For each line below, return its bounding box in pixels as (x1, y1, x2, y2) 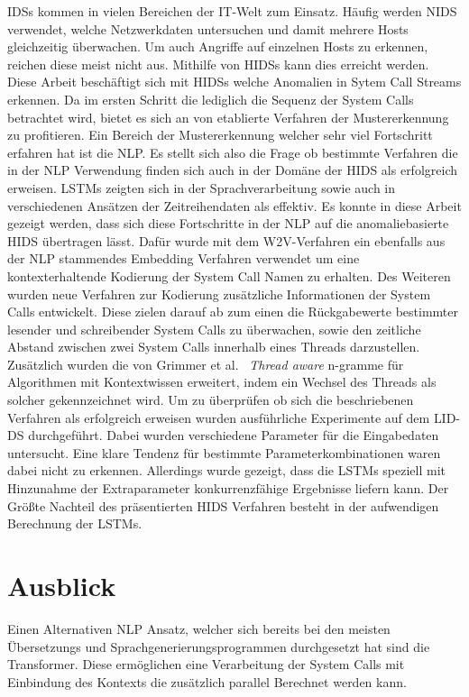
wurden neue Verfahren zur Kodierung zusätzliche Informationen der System (7, 284, 431, 303)
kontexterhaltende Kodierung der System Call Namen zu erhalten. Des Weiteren (7, 266, 451, 285)
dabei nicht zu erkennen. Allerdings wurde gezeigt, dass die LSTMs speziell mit (7, 461, 446, 480)
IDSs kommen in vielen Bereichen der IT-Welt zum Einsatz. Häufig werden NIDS (7, 2, 457, 20)
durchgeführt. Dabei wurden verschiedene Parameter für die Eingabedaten (28, 426, 439, 445)
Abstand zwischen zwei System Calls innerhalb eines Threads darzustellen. (7, 337, 420, 356)
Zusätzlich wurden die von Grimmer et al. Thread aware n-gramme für (7, 354, 404, 373)
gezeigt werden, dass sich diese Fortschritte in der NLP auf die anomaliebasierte (7, 214, 449, 233)
